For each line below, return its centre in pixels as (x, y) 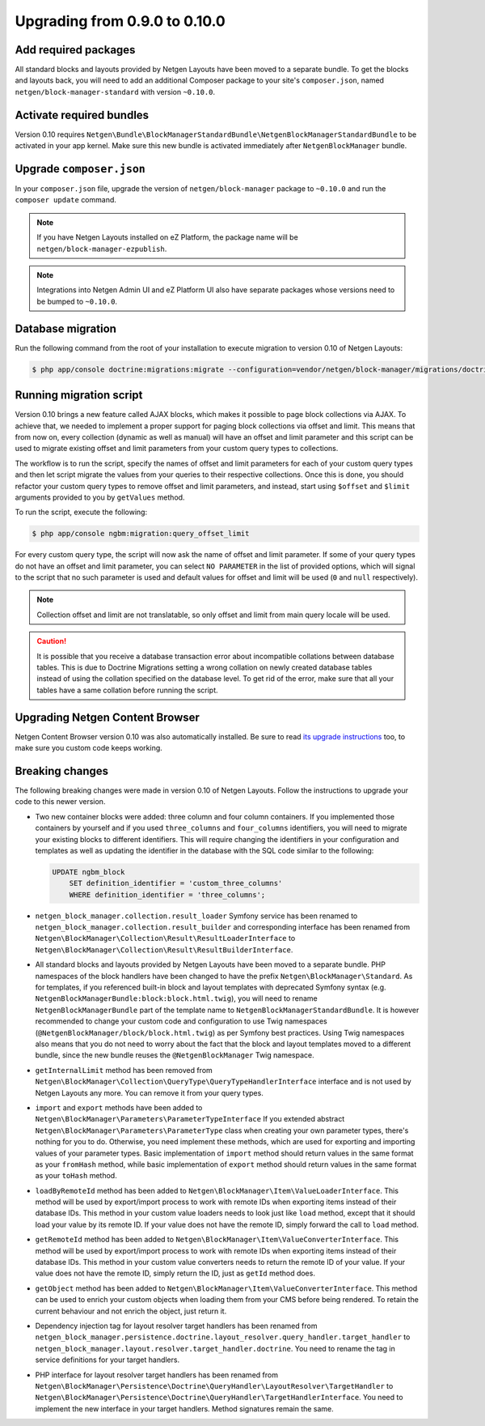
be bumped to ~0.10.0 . (77, 301)
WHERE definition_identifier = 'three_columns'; (167, 894)
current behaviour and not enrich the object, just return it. (131, 1311)
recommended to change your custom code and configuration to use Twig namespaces (181, 1021)
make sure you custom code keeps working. (89, 748)
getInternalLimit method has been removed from (124, 1070)
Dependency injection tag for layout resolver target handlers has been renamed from (176, 1326)
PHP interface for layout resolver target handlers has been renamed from (157, 1375)
